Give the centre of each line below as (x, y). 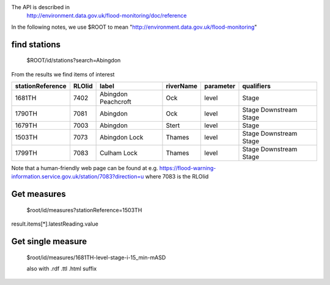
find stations (36, 44)
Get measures (39, 194)
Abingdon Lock (122, 137)
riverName (182, 86)
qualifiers (257, 86)
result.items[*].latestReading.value (55, 224)
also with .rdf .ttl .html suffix (62, 268)
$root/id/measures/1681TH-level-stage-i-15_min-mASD (96, 257)
